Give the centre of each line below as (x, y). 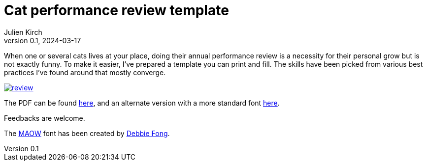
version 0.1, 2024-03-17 (43, 40)
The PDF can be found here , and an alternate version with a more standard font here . (142, 103)
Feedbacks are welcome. (45, 118)
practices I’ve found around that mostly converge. (85, 72)
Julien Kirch (23, 32)
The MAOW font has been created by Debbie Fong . (87, 133)
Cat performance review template (116, 10)
